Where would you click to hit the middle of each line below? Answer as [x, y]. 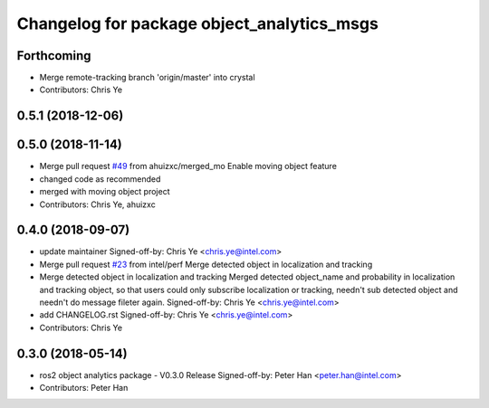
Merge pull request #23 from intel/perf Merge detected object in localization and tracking [206, 264]
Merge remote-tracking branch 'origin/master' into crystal [147, 78]
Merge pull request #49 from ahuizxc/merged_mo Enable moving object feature [188, 166]
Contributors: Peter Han [84, 388]
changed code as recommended [100, 179]
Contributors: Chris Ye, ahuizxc [97, 204]
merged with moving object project [105, 192]
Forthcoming [54, 56]
